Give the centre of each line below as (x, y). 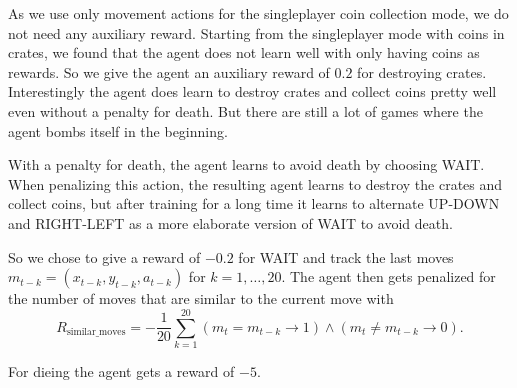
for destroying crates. (422, 71)
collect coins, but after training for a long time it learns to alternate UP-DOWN (254, 203)
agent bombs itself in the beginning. (118, 130)
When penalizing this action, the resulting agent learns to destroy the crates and (255, 183)
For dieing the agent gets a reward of (121, 370)
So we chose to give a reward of (104, 256)
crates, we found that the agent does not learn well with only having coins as (244, 52)
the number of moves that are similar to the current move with (201, 298)
